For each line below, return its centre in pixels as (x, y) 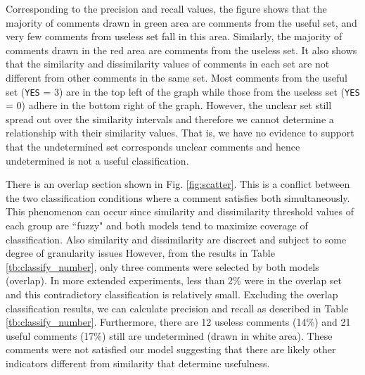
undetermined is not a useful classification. (97, 160)
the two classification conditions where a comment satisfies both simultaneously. (178, 197)
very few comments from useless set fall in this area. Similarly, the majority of (174, 36)
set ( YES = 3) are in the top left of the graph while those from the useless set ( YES (183, 91)
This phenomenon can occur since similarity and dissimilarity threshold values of (180, 211)
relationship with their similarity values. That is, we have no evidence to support (180, 133)
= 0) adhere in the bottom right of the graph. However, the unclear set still (169, 105)
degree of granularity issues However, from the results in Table (140, 253)
